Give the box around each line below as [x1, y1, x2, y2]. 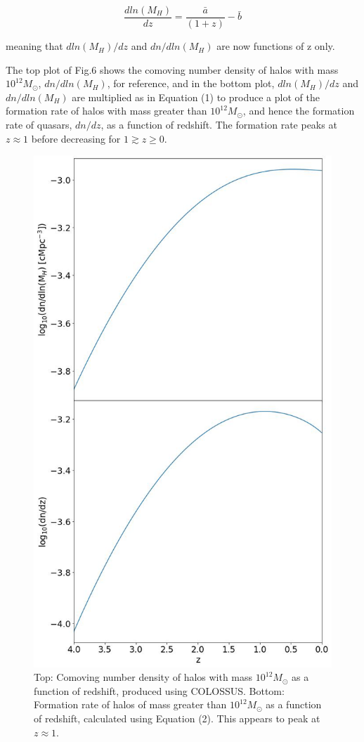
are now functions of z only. [216, 39, 335, 53]
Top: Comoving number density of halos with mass [34, 670, 253, 684]
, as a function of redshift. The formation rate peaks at [100, 117, 337, 132]
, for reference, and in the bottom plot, [107, 76, 275, 91]
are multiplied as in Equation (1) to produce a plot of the [72, 89, 320, 104]
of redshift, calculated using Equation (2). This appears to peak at [34, 711, 320, 726]
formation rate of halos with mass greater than [6, 103, 207, 118]
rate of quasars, [6, 117, 72, 132]
